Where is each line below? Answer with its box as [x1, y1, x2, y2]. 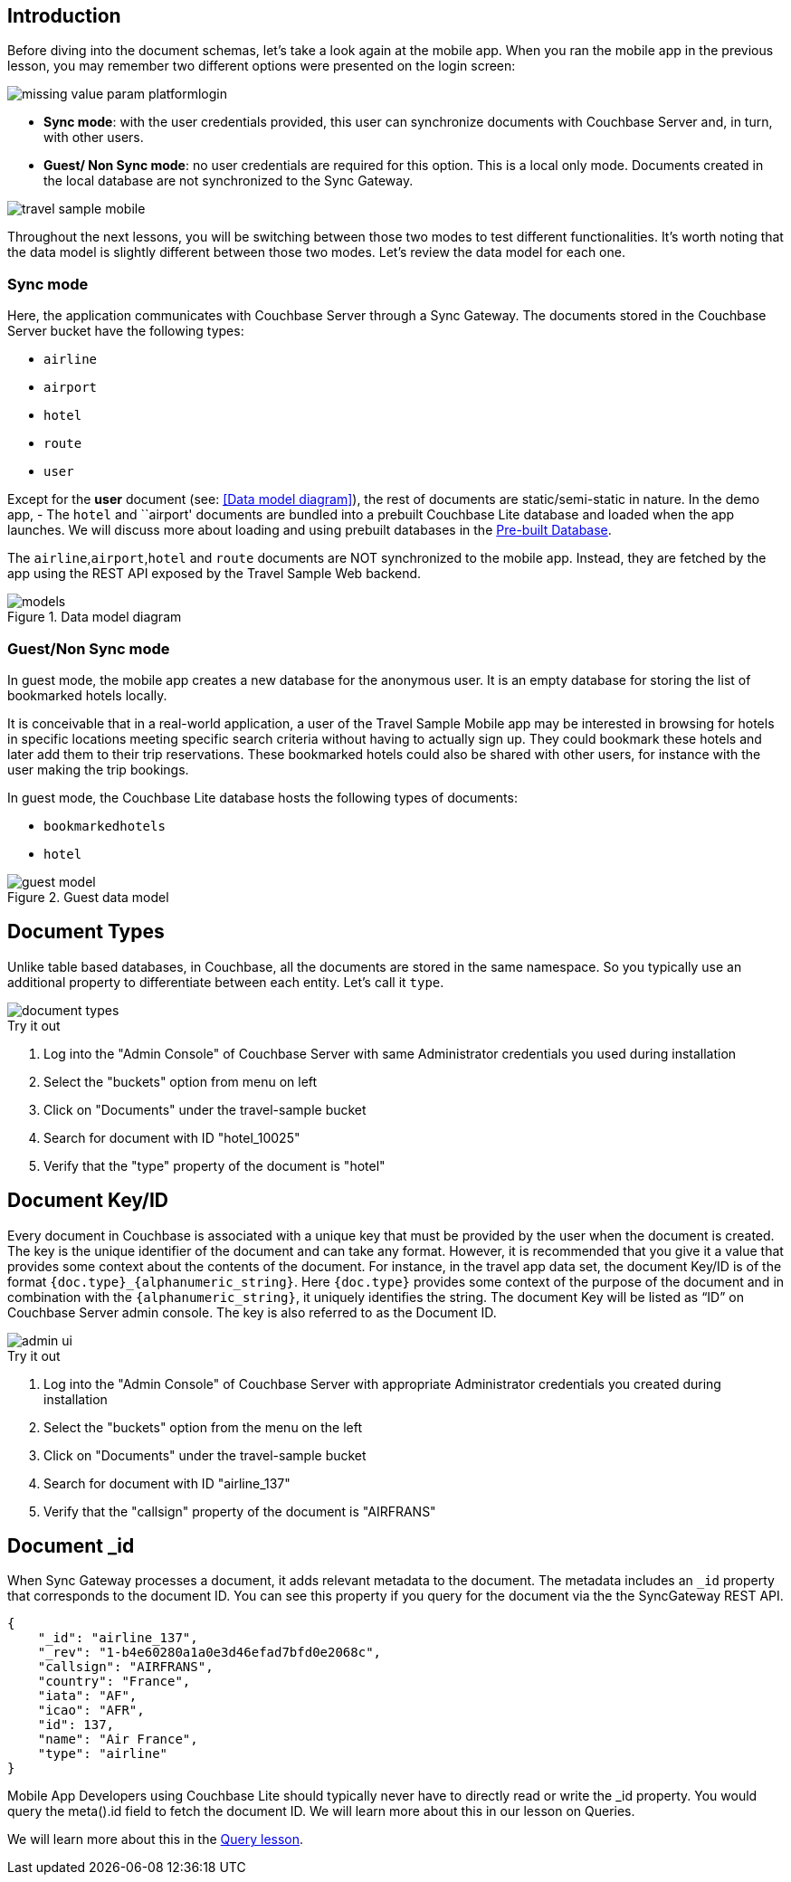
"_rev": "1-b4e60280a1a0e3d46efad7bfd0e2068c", [37, 1645, 382, 1660]
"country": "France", [37, 1674, 191, 1689]
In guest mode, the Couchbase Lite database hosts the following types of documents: [7, 789, 518, 805]
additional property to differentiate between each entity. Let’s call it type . [7, 974, 444, 990]
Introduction [7, 5, 121, 27]
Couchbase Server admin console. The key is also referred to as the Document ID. [7, 1304, 497, 1320]
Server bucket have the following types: [7, 323, 244, 339]
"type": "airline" [37, 1746, 168, 1762]
